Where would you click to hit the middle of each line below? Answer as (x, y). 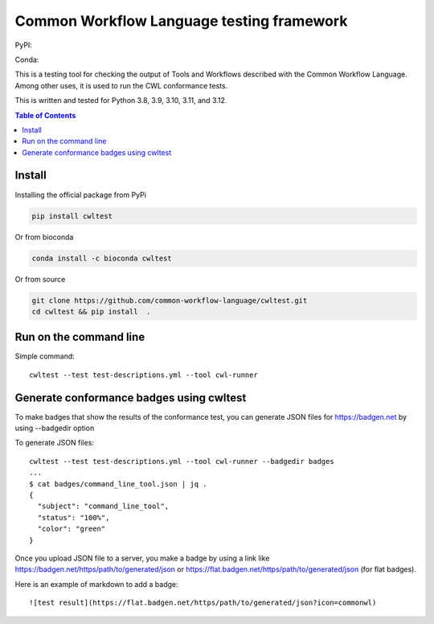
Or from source (40, 279)
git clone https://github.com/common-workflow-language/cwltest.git (170, 300)
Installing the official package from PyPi (80, 195)
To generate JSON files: (54, 443)
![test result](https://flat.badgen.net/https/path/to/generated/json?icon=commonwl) (203, 603)
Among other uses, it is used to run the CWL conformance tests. (121, 85)
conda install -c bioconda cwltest (102, 258)
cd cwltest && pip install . (91, 311)
